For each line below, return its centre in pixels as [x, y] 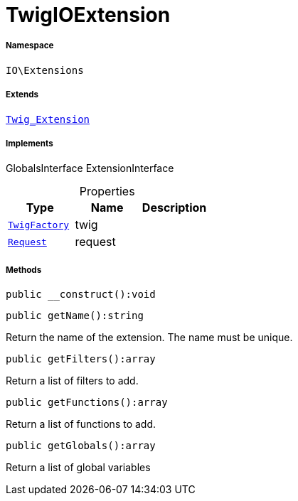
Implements [30, 143]
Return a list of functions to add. [81, 424]
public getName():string [75, 316]
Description [174, 208]
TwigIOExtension [88, 15]
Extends [22, 95]
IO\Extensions [45, 70]
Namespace [30, 46]
